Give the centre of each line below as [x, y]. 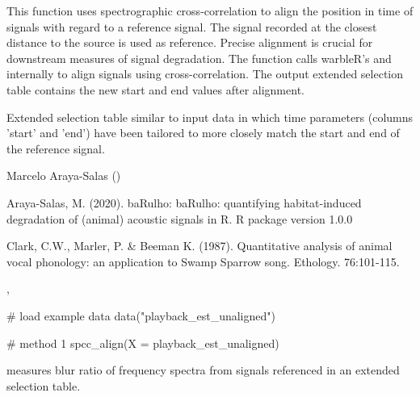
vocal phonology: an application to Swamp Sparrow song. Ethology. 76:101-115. [203, 261]
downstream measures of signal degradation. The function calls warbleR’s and [199, 58]
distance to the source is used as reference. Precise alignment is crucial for [190, 42]
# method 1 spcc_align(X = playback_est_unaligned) [143, 343]
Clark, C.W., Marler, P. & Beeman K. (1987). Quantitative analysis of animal [199, 246]
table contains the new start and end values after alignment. [155, 89]
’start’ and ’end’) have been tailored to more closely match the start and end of [203, 133]
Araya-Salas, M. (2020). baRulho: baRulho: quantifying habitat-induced [184, 202]
